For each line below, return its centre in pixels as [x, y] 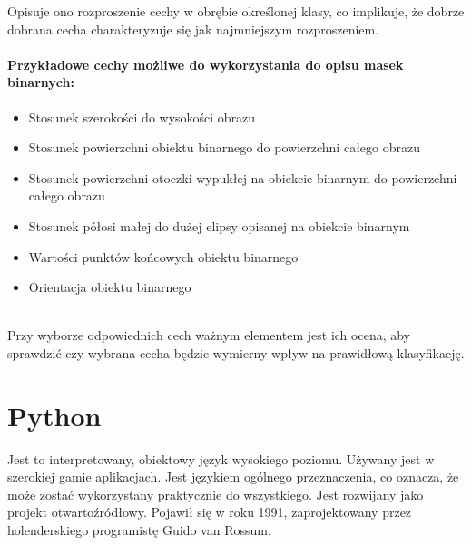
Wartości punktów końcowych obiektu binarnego [163, 256]
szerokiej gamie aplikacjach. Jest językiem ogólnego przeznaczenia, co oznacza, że [233, 477]
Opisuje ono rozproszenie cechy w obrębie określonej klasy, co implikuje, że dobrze [236, 11]
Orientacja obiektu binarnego [110, 287]
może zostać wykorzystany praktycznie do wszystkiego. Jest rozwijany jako [216, 494]
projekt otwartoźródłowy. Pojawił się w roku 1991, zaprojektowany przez [210, 512]
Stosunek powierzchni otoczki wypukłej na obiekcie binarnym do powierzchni [243, 177]
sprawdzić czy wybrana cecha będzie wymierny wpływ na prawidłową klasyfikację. [236, 352]
